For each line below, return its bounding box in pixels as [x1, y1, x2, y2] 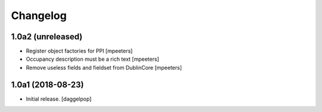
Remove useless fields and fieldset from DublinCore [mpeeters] [26, 64, 182, 71]
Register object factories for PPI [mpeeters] [26, 48, 133, 55]
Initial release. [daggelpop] [26, 95, 92, 102]
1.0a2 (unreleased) [11, 32, 83, 42]
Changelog [11, 9, 67, 22]
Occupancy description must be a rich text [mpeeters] [26, 55, 159, 63]
